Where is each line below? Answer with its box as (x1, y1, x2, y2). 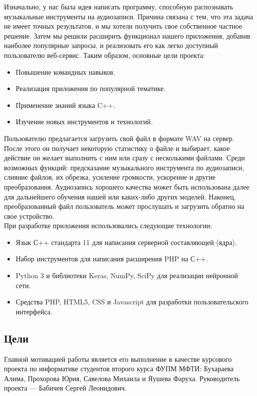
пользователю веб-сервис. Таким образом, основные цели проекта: (4, 49, 205, 60)
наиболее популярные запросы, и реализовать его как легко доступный (4, 40, 218, 50)
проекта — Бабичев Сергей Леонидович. (4, 383, 127, 393)
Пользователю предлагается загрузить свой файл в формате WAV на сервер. (4, 133, 235, 143)
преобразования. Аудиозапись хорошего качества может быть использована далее (4, 181, 250, 192)
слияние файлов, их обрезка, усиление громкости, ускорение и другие (4, 172, 216, 182)
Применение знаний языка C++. (15, 99, 116, 110)
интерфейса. (15, 306, 53, 316)
